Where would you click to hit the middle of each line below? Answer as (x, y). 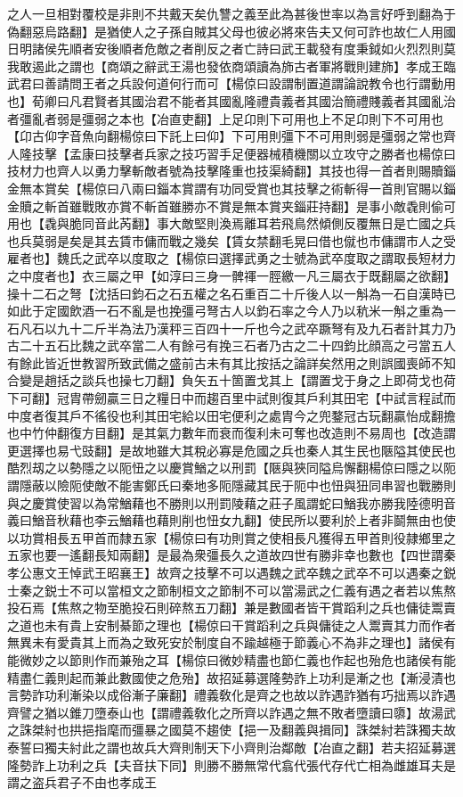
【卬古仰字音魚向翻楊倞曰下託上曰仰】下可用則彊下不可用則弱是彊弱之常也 (225, 136)
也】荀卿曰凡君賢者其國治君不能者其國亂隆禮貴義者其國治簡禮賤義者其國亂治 (231, 100)
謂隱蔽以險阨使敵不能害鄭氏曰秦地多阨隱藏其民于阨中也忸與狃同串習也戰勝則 (231, 485)
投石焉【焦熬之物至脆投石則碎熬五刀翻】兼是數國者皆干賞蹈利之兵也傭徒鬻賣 (231, 608)
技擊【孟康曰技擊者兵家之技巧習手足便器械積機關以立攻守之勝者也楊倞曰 (244, 153)
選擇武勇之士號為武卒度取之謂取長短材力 (337, 258)
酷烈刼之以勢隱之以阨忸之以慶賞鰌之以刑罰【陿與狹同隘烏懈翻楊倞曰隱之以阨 (231, 468)
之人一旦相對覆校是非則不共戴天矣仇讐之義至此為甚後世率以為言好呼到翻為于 (231, 13)
